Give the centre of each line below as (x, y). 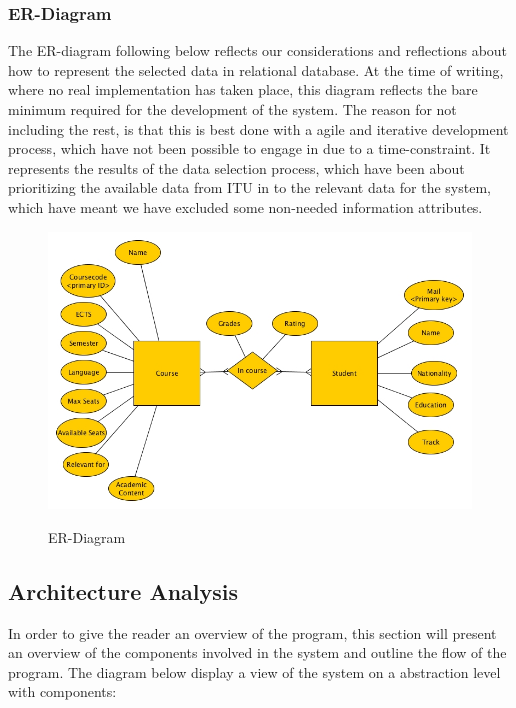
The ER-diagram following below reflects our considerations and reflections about (258, 50)
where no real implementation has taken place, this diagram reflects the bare (243, 89)
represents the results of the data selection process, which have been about (236, 167)
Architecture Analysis (123, 590)
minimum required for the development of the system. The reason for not (232, 109)
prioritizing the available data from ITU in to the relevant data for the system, (249, 187)
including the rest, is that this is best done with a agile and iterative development (258, 128)
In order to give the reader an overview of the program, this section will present (252, 632)
